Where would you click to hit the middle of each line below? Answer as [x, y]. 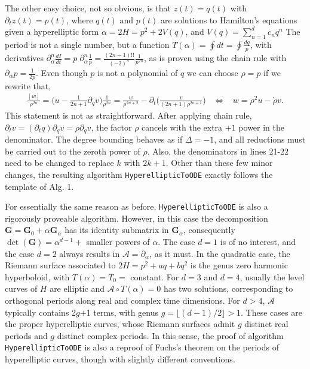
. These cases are [271, 312]
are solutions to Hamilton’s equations [229, 19]
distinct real [266, 324]
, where [80, 19]
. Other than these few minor [219, 163]
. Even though [62, 72]
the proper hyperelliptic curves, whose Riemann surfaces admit [120, 324]
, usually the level [272, 276]
